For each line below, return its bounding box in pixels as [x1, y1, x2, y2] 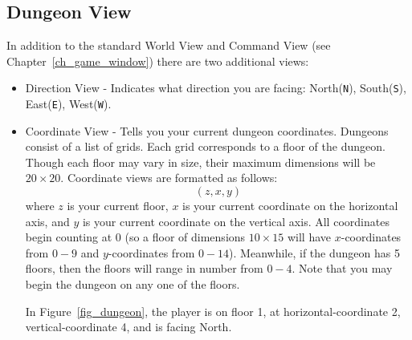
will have [287, 229, 332, 245]
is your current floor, [67, 197, 169, 214]
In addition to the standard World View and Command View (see [6, 37, 331, 54]
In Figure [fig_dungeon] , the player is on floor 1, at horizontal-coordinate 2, [25, 302, 401, 319]
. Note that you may [292, 260, 393, 277]
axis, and [25, 212, 70, 229]
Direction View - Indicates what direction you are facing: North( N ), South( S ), [25, 79, 406, 96]
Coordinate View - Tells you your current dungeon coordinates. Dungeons [25, 122, 389, 139]
